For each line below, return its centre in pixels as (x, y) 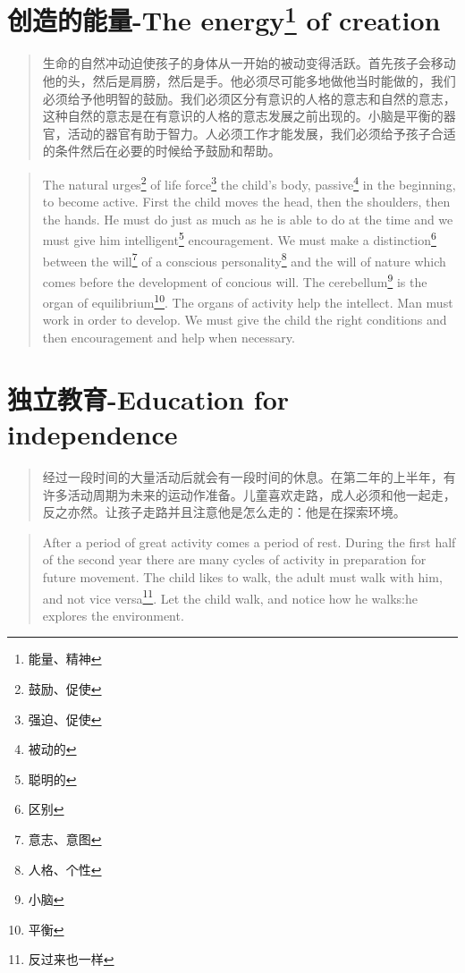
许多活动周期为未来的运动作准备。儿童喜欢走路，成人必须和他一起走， (249, 494)
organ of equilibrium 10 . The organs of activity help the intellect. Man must (248, 301)
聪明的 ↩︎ (52, 778)
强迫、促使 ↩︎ (65, 719)
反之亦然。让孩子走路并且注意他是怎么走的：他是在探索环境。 (224, 512)
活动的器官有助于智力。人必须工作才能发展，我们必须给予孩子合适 (262, 133)
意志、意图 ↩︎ (65, 838)
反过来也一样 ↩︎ (71, 959)
